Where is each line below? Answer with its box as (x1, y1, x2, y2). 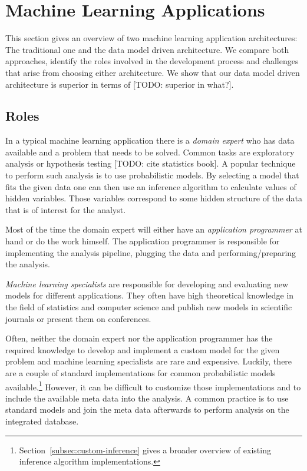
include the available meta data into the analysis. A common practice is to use (5, 392, 289, 404)
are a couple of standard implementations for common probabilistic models (5, 366, 276, 379)
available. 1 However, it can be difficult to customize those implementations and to (5, 379, 301, 393)
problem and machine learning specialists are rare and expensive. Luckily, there (5, 355, 292, 367)
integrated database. (5, 415, 79, 427)
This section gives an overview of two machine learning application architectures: (5, 32, 298, 44)
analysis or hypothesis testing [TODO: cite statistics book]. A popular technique (5, 157, 296, 170)
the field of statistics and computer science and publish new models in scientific (5, 301, 292, 313)
